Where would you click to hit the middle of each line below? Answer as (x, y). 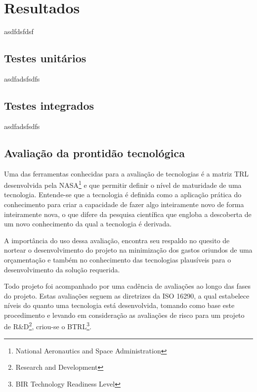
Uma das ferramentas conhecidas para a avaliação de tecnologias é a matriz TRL (127, 173)
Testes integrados (49, 105)
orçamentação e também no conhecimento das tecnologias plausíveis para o (118, 259)
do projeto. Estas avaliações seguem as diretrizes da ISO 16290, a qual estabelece (127, 295)
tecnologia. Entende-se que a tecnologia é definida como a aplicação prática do (123, 195)
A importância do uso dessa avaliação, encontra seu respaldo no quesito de (117, 240)
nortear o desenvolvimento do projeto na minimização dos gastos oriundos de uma (128, 250)
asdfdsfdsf (19, 31)
